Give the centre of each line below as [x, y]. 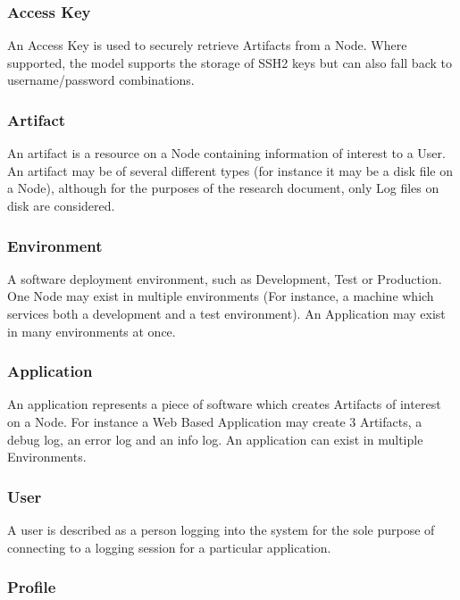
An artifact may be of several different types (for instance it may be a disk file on [230, 170]
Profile [32, 587]
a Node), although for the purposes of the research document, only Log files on [223, 188]
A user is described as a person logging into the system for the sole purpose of [221, 529]
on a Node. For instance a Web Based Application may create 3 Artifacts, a [215, 421]
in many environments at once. [92, 331]
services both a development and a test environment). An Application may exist [226, 313]
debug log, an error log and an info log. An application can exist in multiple [215, 439]
